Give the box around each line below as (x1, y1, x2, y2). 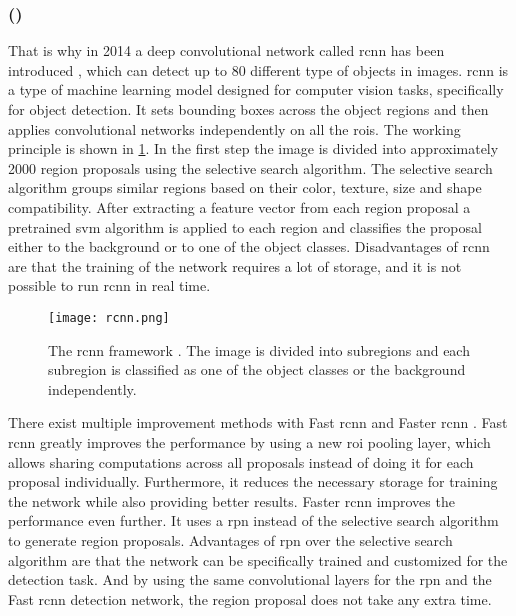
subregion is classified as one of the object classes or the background (48, 359, 466, 380)
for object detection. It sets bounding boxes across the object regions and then (8, 99, 489, 119)
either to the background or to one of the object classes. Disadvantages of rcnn (8, 236, 490, 257)
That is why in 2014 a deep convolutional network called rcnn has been (8, 40, 445, 61)
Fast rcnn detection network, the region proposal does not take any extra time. (8, 588, 492, 609)
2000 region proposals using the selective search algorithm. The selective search (8, 157, 493, 178)
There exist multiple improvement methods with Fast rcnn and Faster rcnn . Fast (8, 412, 508, 433)
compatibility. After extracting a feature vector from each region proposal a (8, 196, 471, 217)
